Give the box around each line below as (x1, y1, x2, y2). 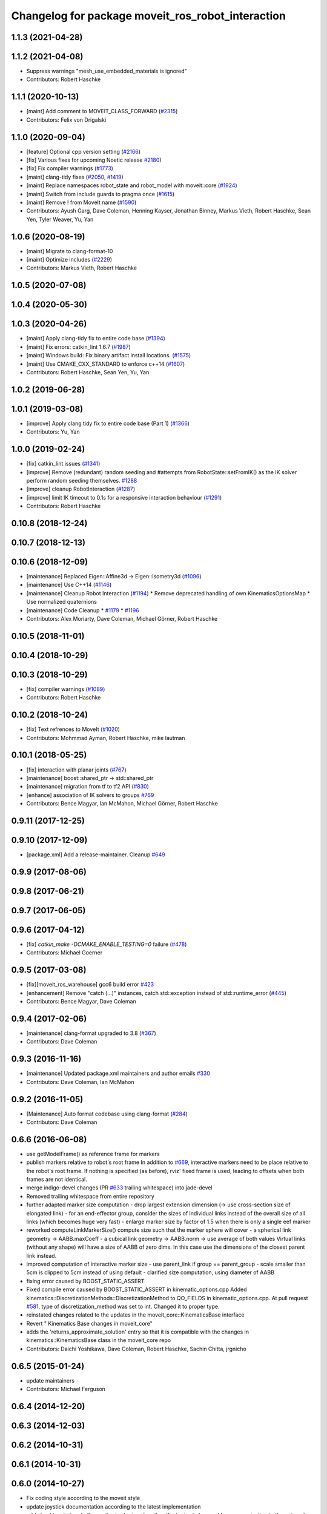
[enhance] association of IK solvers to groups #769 (26, 791, 154, 799)
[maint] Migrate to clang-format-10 (26, 247, 113, 254)
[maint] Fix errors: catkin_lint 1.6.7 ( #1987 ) (26, 343, 131, 351)
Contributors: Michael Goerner (26, 949, 103, 956)
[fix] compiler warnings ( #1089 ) (26, 685, 105, 693)
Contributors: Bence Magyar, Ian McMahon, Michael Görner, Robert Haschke (26, 800, 218, 807)
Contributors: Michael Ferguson (26, 1386, 106, 1393)
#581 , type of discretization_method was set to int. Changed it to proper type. (26, 1303, 220, 1310)
